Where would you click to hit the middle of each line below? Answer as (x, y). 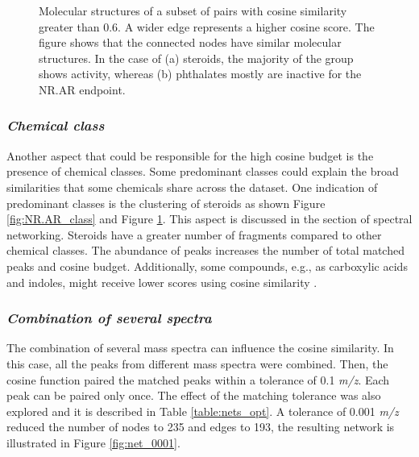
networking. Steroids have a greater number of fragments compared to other (194, 234)
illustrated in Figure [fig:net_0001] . (93, 442)
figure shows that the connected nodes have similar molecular (190, 42)
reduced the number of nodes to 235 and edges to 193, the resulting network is (201, 427)
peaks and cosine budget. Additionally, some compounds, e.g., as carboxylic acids (207, 266)
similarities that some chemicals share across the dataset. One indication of (192, 187)
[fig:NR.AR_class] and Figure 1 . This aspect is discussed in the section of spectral (209, 219)
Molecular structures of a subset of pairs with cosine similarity (193, 10)
